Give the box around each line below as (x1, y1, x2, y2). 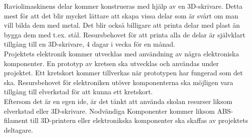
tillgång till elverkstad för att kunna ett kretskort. (4, 86, 153, 97)
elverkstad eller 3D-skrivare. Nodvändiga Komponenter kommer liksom (4, 105, 215, 116)
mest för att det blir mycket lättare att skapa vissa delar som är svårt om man (4, 10, 238, 20)
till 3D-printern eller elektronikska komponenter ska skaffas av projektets (30, 115, 248, 125)
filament (4, 115, 28, 125)
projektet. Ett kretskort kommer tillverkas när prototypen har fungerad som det (4, 68, 243, 78)
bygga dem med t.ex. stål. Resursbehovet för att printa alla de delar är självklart (4, 29, 246, 39)
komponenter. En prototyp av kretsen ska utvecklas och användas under (4, 58, 219, 68)
